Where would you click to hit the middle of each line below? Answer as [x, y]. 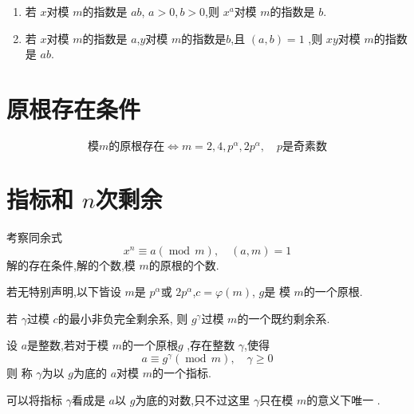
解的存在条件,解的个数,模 [71, 264]
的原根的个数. [184, 264]
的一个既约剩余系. [284, 318]
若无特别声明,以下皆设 [64, 292]
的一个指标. [182, 373]
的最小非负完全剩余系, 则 [123, 318]
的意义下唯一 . [343, 399]
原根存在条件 [74, 108]
